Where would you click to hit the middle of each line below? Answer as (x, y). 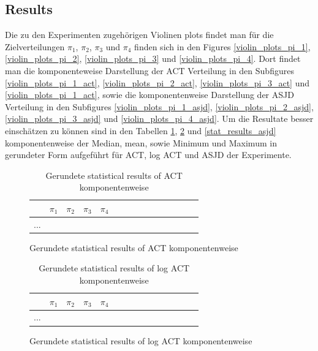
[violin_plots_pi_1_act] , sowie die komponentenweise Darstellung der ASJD (150, 95)
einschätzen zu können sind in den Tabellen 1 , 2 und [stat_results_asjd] (141, 130)
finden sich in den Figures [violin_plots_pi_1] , (222, 46)
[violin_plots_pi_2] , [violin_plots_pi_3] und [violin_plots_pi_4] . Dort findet (153, 58)
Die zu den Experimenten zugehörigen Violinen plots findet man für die (139, 35)
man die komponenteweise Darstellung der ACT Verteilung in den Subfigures (150, 70)
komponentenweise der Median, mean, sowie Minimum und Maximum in (141, 142)
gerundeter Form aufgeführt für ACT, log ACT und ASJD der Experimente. (148, 155)
